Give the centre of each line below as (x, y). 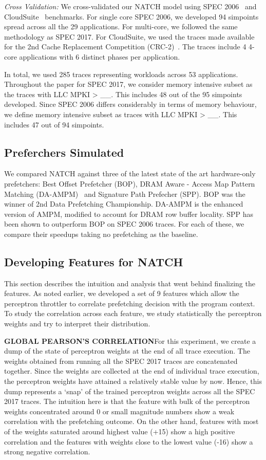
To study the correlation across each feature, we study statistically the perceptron (133, 313)
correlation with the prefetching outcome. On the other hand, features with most (131, 421)
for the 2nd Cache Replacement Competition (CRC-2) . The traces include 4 (125, 47)
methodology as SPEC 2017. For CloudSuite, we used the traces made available (129, 36)
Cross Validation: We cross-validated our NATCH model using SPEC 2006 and (130, 6)
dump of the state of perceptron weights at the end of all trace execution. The (127, 351)
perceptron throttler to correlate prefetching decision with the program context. (130, 303)
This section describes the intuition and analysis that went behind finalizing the (130, 283)
